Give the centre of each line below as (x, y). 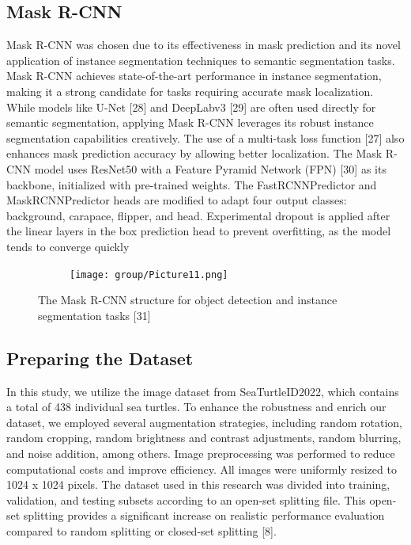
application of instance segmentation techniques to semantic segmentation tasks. (201, 60)
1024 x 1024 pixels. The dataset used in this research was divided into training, (198, 484)
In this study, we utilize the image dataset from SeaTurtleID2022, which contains (203, 391)
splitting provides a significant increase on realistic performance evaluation (204, 515)
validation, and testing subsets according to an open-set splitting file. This (186, 499)
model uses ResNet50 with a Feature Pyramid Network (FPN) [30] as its (210, 168)
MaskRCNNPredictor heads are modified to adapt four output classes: (177, 200)
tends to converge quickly (68, 246)
